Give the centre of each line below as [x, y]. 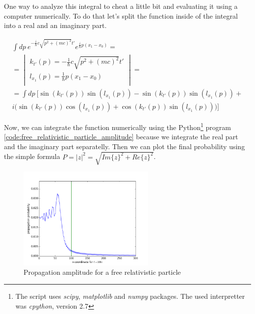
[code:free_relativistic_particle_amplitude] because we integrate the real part [121, 137]
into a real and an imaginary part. [55, 25]
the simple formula [32, 156]
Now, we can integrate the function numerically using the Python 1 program [117, 126]
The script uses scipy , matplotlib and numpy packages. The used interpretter [130, 296]
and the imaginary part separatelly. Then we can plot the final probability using [125, 146]
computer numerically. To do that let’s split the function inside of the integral [121, 15]
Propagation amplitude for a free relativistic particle [102, 272]
